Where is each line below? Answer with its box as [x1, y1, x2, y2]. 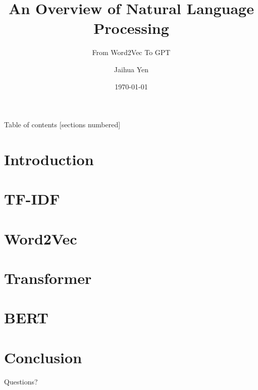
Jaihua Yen [114, 64, 149, 74]
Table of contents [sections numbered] [4, 119, 121, 130]
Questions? [4, 376, 38, 386]
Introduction [4, 149, 94, 169]
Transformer [4, 268, 92, 288]
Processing [93, 18, 169, 38]
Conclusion [4, 347, 82, 367]
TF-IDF [4, 188, 60, 209]
